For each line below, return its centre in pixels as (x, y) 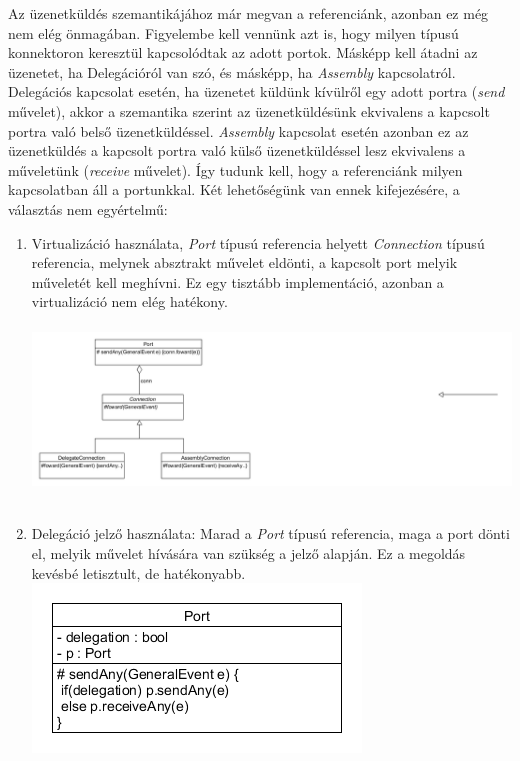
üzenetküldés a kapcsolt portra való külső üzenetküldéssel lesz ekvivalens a (237, 150)
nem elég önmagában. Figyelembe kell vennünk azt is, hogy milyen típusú (233, 32)
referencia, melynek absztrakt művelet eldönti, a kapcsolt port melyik (244, 262)
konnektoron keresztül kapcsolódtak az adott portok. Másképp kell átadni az (243, 52)
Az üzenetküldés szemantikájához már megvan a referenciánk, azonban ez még (248, 13)
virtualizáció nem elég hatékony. (129, 301)
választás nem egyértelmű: (88, 208)
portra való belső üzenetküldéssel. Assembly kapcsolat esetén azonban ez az (238, 130)
